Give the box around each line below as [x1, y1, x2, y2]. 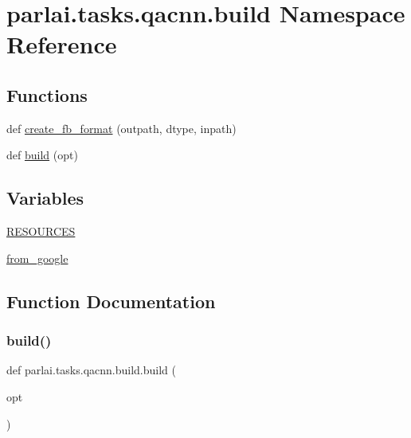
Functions [6, 82, 88, 107]
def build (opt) [6, 147, 78, 163]
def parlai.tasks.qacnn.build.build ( [6, 362, 176, 378]
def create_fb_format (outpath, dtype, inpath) [6, 119, 237, 136]
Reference [6, 28, 117, 61]
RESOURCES [6, 223, 76, 240]
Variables [6, 186, 84, 210]
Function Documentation [6, 288, 216, 313]
